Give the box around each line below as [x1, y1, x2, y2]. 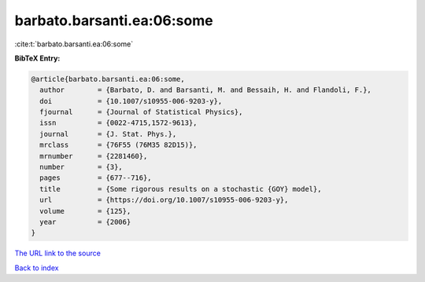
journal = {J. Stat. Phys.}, [39, 130, 177, 138]
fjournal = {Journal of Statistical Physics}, [39, 108, 243, 117]
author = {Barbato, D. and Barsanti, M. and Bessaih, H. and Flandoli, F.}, [39, 86, 371, 94]
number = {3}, [39, 163, 124, 172]
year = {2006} [39, 218, 131, 226]
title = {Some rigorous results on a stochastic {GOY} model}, [39, 185, 322, 193]
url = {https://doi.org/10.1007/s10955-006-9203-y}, [39, 196, 289, 204]
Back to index [14, 263, 59, 273]
